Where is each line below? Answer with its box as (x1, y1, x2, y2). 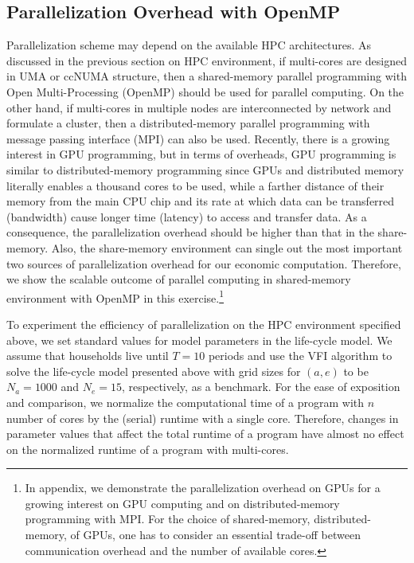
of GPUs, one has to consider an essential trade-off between (70, 526, 361, 543)
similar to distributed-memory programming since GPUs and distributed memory (6, 161, 404, 178)
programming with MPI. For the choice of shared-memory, (25, 510, 310, 527)
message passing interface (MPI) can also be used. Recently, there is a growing (6, 130, 390, 147)
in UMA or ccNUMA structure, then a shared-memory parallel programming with (6, 68, 407, 84)
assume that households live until (6, 347, 169, 364)
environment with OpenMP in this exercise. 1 (6, 287, 225, 306)
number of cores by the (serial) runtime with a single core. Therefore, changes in (6, 409, 399, 426)
